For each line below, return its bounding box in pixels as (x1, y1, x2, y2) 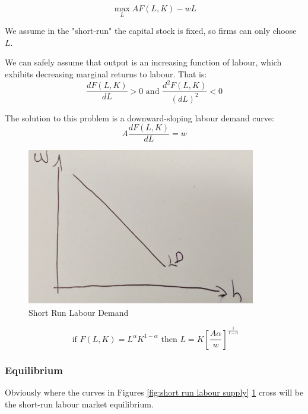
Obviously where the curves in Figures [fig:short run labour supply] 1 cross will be (5, 385, 304, 398)
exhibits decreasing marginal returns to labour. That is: (5, 68, 207, 80)
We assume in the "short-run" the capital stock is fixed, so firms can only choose (5, 24, 297, 37)
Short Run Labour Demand (28, 306, 129, 318)
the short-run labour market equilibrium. (5, 397, 154, 410)
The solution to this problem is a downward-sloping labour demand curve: (5, 111, 274, 124)
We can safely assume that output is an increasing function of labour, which (5, 56, 282, 68)
